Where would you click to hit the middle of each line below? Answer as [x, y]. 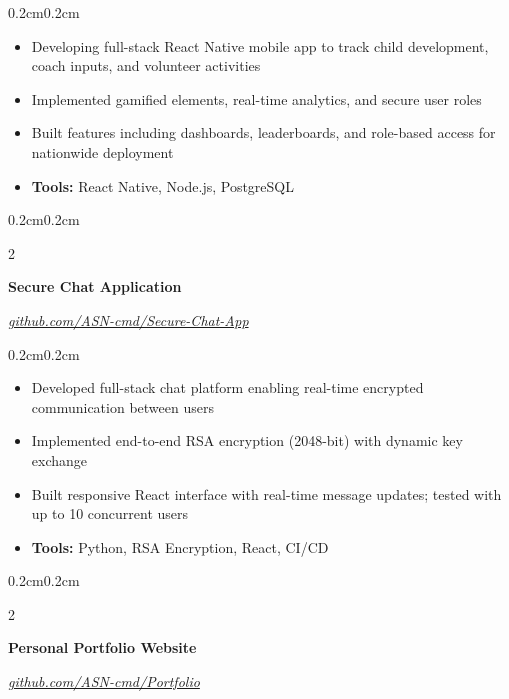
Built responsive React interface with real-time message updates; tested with [266, 493]
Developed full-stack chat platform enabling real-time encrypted [227, 387]
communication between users [122, 406]
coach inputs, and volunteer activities [146, 65]
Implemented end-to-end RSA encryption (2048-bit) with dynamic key [247, 440]
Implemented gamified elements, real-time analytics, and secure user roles [256, 98]
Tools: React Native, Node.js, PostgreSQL [162, 185]
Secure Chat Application [95, 286]
